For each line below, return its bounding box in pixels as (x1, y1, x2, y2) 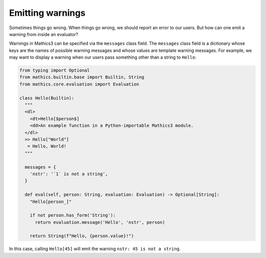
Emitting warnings (9, 7, 86, 18)
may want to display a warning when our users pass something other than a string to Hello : (9, 54, 197, 60)
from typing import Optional (19, 68, 90, 74)
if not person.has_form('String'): (30, 213, 116, 218)
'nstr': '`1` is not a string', (30, 171, 108, 177)
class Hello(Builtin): (19, 95, 74, 101)
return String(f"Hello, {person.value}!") (30, 233, 134, 239)
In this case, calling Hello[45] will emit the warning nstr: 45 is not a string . (9, 246, 181, 252)
